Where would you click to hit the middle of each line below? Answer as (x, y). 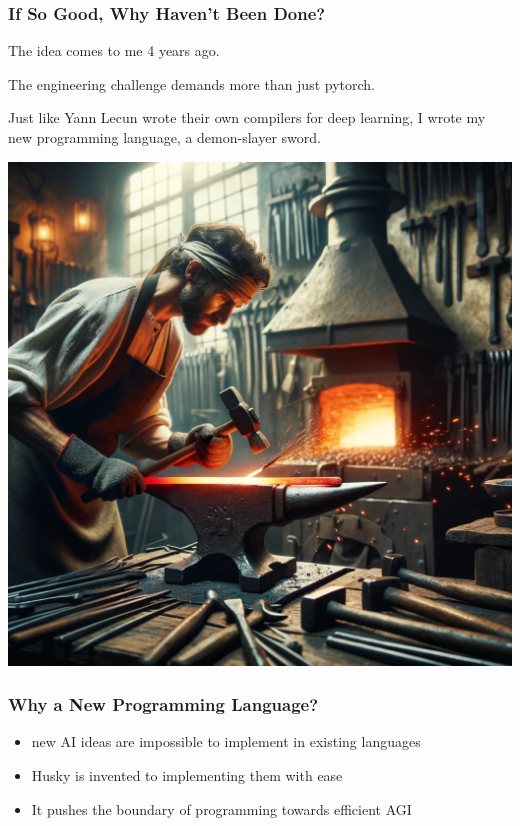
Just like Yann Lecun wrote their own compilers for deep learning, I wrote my (247, 117)
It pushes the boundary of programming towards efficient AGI (221, 808)
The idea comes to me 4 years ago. (114, 50)
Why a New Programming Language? (163, 704)
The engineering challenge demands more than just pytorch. (191, 83)
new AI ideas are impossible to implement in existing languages (226, 741)
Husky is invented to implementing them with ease (187, 775)
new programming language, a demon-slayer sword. (164, 137)
